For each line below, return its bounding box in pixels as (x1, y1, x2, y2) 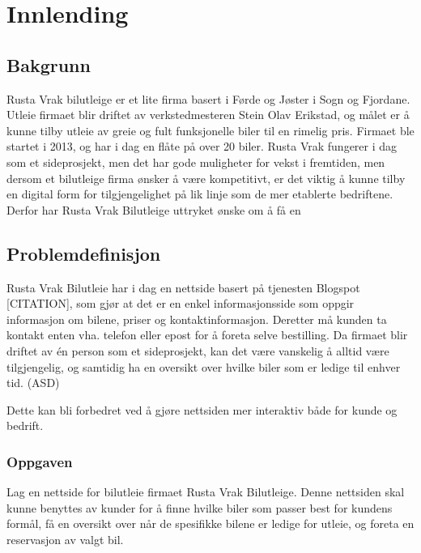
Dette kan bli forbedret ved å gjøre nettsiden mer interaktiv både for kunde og (6, 401, 398, 418)
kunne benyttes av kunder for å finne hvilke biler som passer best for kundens (6, 499, 393, 516)
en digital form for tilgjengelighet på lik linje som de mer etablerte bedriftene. (6, 185, 393, 202)
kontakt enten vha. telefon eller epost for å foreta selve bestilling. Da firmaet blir (6, 326, 408, 343)
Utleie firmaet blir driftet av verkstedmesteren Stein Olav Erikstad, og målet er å (6, 106, 410, 123)
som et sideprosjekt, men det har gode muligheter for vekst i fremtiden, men (6, 153, 385, 170)
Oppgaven (6, 451, 73, 471)
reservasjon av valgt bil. (6, 530, 124, 547)
